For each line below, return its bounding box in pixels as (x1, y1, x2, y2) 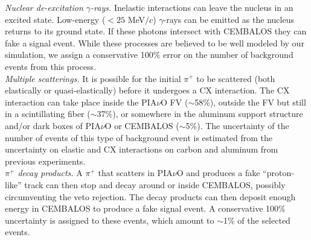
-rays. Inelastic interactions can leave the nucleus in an (91, 1, 293, 13)
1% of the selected (223, 213, 290, 226)
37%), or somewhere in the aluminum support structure (97, 107, 303, 120)
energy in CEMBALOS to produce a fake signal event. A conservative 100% (5, 202, 286, 215)
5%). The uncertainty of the (185, 119, 289, 131)
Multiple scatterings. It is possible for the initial (5, 72, 181, 84)
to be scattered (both (196, 72, 275, 84)
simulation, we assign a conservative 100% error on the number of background (5, 48, 293, 61)
